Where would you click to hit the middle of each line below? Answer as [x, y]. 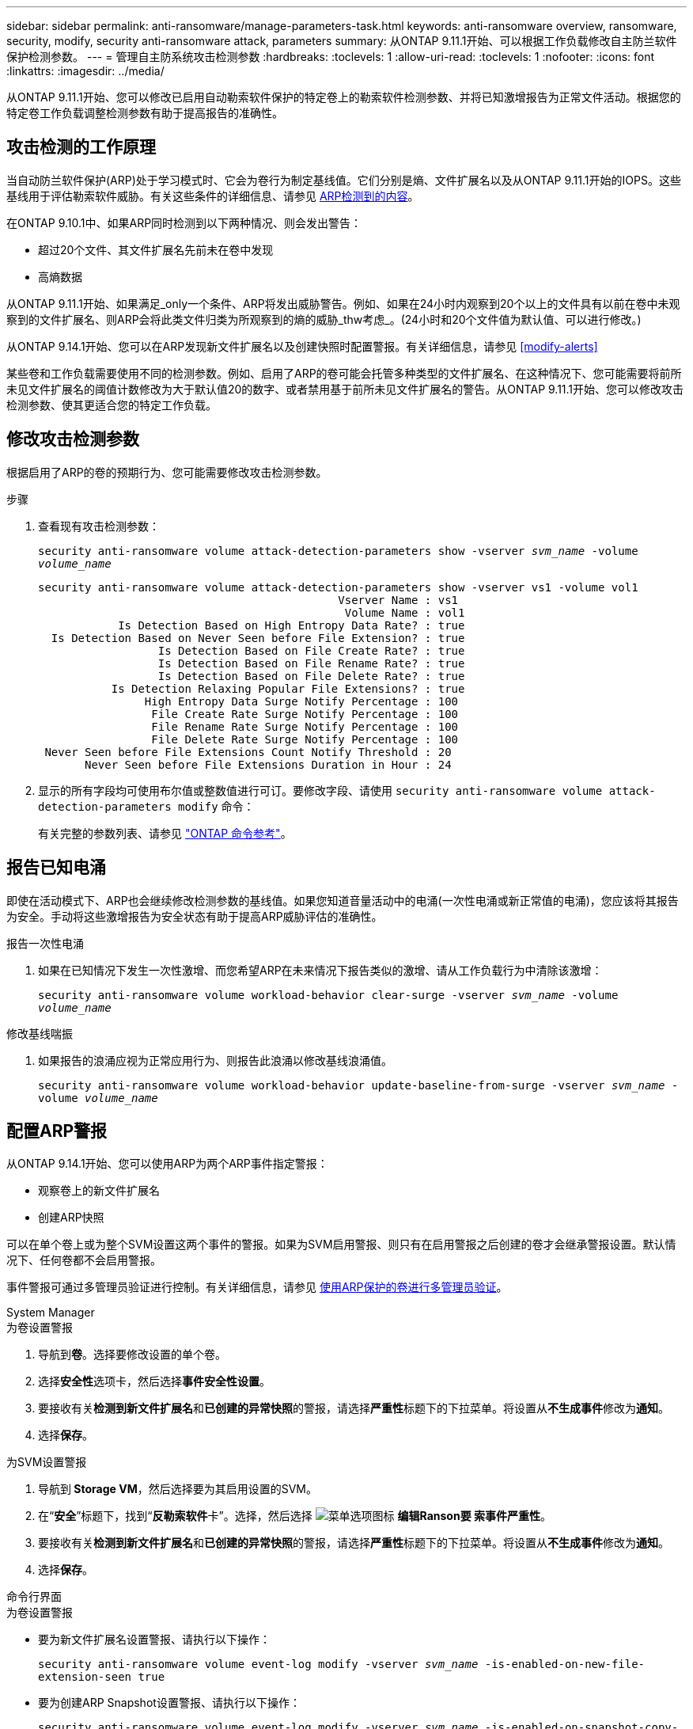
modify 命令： [216, 806]
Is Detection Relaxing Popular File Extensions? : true [288, 688]
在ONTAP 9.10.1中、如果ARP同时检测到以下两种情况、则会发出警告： [184, 222]
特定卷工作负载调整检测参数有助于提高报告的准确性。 [145, 113]
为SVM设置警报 [47, 1462]
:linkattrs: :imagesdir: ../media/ [85, 71]
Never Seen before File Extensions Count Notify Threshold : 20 [248, 752]
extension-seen [85, 1677]
